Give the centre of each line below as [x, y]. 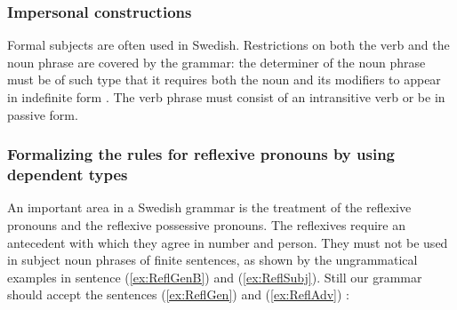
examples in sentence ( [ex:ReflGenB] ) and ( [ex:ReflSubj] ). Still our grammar [215, 277]
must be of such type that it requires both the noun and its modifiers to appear [224, 79]
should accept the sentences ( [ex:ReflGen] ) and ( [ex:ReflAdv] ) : [178, 294]
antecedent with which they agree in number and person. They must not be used [228, 242]
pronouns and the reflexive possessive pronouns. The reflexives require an [206, 224]
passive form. [43, 114]
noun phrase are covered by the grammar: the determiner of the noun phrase [216, 62]
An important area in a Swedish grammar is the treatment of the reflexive [209, 207]
